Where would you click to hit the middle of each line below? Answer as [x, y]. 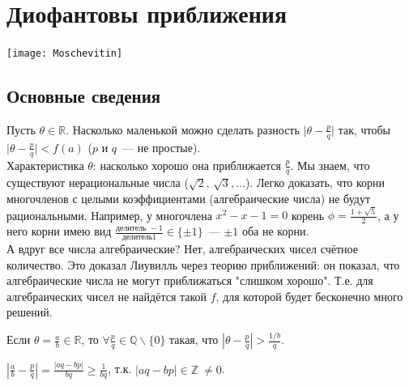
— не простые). [162, 147]
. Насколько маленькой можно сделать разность [183, 129]
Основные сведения [84, 96]
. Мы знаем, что [330, 165]
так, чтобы [364, 129]
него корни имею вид [59, 231]
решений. [30, 312]
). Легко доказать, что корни [315, 182]
